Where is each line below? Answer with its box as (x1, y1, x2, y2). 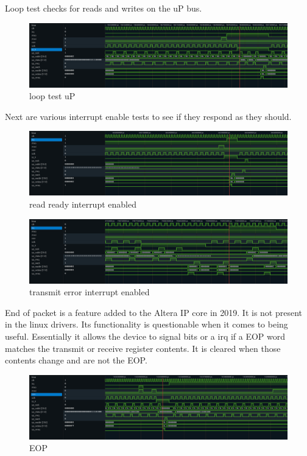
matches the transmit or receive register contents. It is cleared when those (5, 342, 281, 354)
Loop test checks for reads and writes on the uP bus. (5, 2, 202, 14)
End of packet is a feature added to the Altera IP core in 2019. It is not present (5, 306, 303, 318)
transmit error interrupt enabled (29, 286, 150, 298)
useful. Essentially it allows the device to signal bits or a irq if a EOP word (5, 329, 286, 342)
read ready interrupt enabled (29, 197, 136, 210)
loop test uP (29, 89, 76, 102)
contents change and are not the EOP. (5, 354, 147, 367)
